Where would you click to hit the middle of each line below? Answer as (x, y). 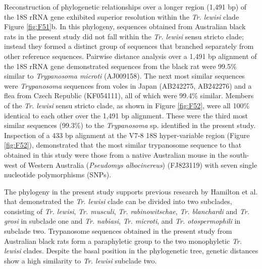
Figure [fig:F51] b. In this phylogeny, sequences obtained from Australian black (125, 26)
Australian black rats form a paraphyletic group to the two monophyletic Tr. (123, 241)
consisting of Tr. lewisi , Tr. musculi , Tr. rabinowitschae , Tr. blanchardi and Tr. (127, 211)
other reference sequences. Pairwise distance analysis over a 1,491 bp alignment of (130, 56)
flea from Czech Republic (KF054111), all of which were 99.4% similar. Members (129, 95)
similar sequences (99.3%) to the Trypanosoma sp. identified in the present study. (130, 125)
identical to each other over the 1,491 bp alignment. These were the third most (126, 115)
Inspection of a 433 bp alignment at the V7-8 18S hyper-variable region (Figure (127, 135)
